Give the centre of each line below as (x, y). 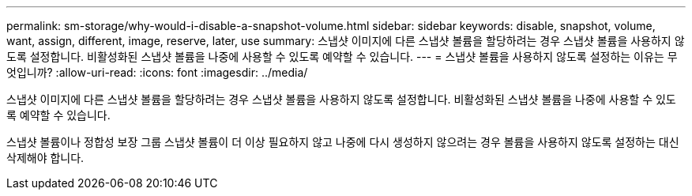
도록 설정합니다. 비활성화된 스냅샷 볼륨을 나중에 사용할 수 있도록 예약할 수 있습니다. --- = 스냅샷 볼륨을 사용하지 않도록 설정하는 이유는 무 (342, 57)
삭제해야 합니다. (45, 158)
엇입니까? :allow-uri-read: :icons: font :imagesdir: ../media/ (157, 72)
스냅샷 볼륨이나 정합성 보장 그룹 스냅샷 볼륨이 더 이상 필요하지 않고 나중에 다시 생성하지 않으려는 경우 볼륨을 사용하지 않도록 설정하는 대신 (343, 142)
